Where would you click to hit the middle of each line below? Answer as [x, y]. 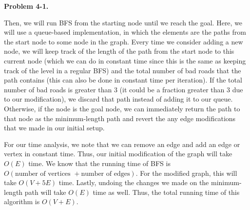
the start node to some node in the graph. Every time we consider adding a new [124, 41]
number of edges [106, 174]
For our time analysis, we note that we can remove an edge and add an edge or [122, 144]
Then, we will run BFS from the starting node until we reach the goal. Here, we [123, 22]
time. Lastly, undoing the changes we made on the [134, 182]
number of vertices [43, 174]
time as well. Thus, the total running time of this [166, 192]
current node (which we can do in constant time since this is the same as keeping [125, 60]
